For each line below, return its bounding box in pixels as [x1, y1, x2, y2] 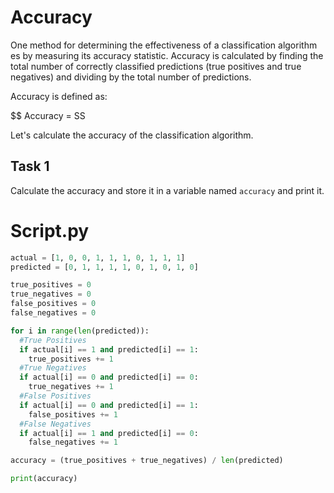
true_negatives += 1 [28, 382, 114, 392]
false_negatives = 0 [10, 308, 97, 318]
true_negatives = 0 [10, 289, 92, 300]
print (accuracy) [10, 474, 78, 484]
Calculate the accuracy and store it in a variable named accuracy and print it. [10, 184, 325, 196]
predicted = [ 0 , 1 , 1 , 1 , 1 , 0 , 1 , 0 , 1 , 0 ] [10, 262, 199, 272]
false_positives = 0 [10, 299, 97, 309]
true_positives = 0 [10, 280, 92, 290]
